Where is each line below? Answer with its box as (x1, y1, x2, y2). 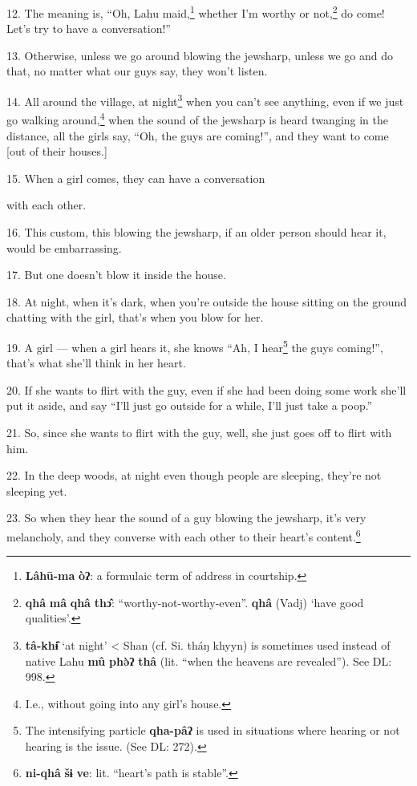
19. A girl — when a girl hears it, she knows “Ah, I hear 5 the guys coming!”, (6, 336, 383, 355)
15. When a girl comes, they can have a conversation (6, 169, 265, 186)
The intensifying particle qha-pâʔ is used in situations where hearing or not (25, 722, 400, 739)
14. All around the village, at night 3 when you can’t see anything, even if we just (6, 91, 404, 109)
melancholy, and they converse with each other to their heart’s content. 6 (6, 525, 361, 545)
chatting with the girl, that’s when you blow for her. (6, 309, 264, 326)
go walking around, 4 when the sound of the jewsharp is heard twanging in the (6, 109, 389, 128)
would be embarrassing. (6, 239, 122, 256)
